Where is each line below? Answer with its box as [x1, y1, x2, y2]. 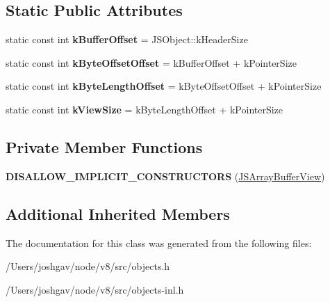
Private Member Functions [6, 136, 203, 157]
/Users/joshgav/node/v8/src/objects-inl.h [6, 282, 184, 296]
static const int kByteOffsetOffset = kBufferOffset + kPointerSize [6, 55, 297, 70]
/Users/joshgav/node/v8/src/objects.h [6, 259, 170, 273]
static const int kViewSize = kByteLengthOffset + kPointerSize [6, 102, 283, 116]
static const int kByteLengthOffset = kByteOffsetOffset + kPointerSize [6, 79, 322, 93]
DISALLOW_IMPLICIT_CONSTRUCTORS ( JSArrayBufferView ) [6, 168, 325, 183]
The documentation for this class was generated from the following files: [6, 235, 312, 250]
